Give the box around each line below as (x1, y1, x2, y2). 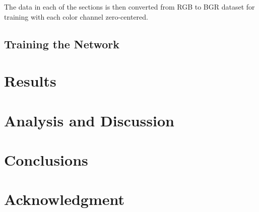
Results (4, 70, 56, 91)
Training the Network (4, 36, 119, 51)
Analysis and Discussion (4, 110, 174, 130)
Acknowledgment (4, 189, 124, 209)
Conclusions (4, 149, 88, 170)
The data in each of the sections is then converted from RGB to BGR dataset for (4, 2, 255, 12)
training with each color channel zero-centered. (4, 11, 148, 22)
